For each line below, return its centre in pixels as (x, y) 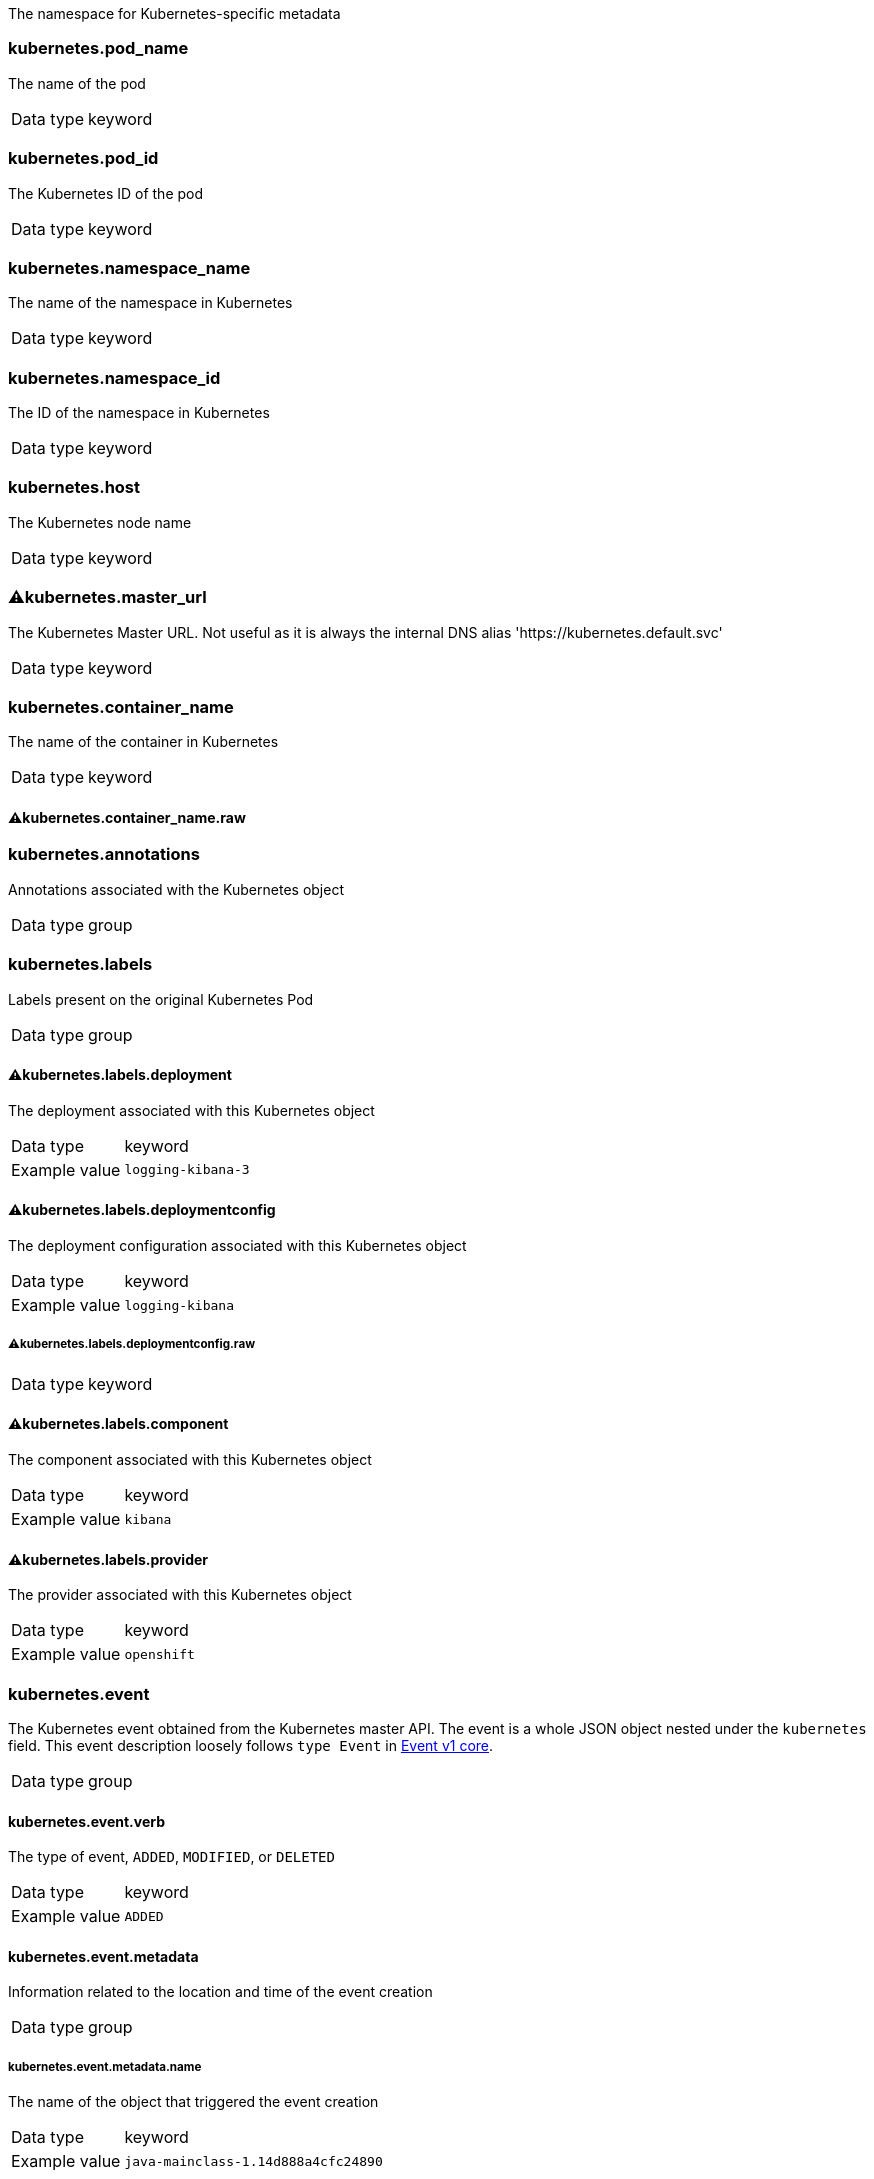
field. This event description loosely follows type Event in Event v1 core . (251, 1745)
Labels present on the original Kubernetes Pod (161, 999)
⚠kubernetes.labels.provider (108, 1559)
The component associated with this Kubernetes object (190, 1460)
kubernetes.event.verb (87, 1821)
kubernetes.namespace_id (114, 377)
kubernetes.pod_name (98, 48)
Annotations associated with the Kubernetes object (176, 889)
